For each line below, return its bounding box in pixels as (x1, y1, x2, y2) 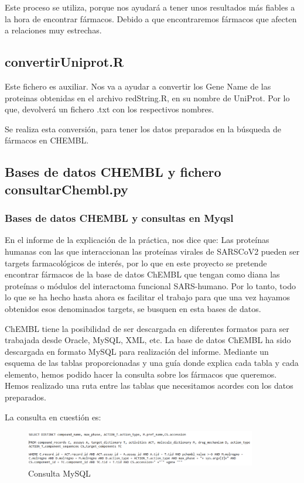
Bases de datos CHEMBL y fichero (5, 163, 221, 181)
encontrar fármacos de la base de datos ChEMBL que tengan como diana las (5, 268, 280, 280)
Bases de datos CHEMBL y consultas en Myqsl (5, 211, 234, 225)
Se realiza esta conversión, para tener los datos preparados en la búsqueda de (5, 122, 282, 135)
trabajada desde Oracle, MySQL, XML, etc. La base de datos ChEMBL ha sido (5, 334, 291, 346)
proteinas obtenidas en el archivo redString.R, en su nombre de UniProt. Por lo (5, 91, 290, 104)
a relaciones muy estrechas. (5, 24, 102, 36)
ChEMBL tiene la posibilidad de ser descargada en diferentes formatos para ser (5, 322, 289, 334)
